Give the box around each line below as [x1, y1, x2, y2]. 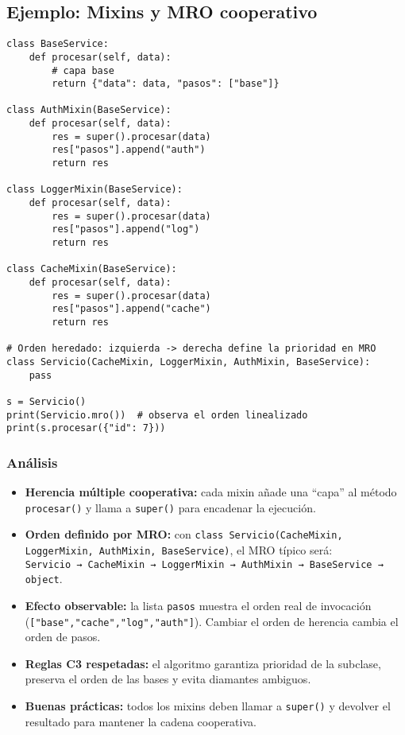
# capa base [52, 64, 115, 76]
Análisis [6, 452, 58, 472]
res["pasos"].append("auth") [52, 144, 206, 156]
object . [25, 570, 63, 587]
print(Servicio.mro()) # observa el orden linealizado [6, 409, 308, 421]
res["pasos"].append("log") [52, 224, 200, 235]
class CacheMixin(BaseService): [6, 263, 177, 275]
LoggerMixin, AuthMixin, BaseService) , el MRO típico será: [25, 542, 333, 558]
